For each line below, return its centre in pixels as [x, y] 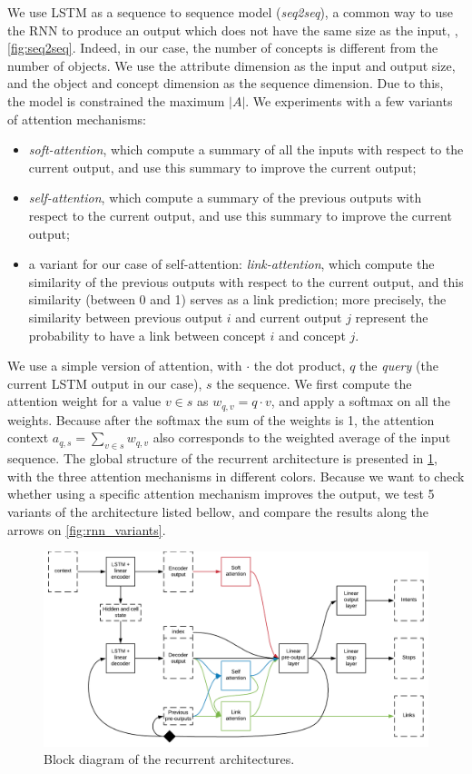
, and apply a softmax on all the [361, 401]
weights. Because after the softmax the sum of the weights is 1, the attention [221, 419]
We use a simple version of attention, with [125, 366]
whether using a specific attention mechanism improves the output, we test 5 [221, 494]
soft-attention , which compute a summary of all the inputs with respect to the [246, 149]
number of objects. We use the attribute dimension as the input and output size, [231, 65]
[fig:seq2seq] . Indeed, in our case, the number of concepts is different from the [223, 48]
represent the [392, 317]
